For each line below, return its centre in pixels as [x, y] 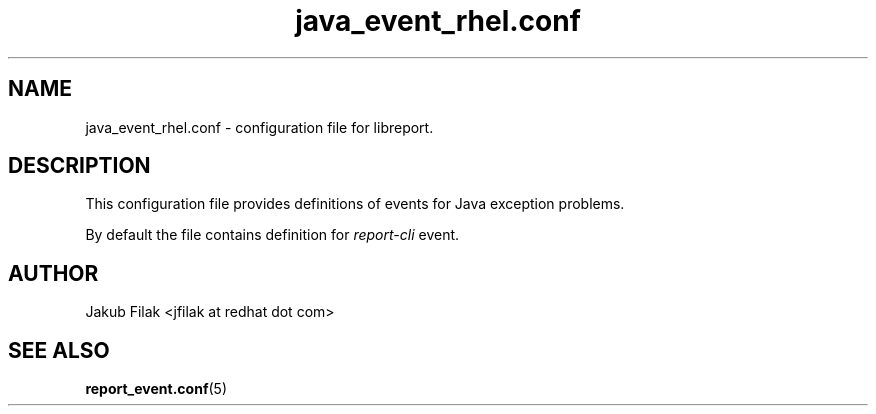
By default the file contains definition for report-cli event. [272, 235]
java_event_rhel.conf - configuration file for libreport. [259, 127]
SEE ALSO [59, 350]
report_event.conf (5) [156, 389]
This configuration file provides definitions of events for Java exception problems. [355, 204]
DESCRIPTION [79, 166]
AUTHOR [53, 273]
